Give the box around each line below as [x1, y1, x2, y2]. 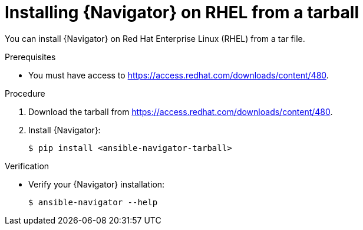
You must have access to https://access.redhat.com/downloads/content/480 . [28, 70, 329, 80]
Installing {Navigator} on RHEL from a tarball [5, 2, 359, 22]
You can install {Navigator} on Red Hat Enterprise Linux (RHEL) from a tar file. [5, 33, 305, 44]
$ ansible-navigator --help [28, 197, 158, 207]
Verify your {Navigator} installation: [28, 179, 165, 189]
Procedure [5, 88, 45, 98]
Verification [5, 160, 49, 171]
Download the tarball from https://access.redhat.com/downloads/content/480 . [28, 106, 333, 117]
